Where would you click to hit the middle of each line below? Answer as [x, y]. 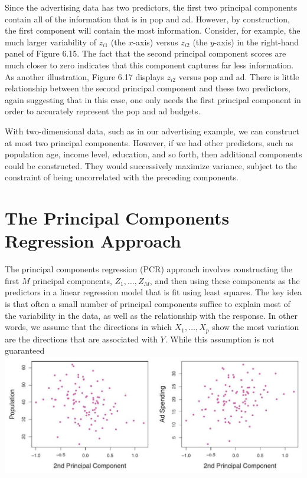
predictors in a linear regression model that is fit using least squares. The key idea [153, 292]
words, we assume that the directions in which [89, 327]
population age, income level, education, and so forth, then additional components [153, 154]
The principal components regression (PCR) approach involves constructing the [149, 269]
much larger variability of [50, 42]
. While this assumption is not [220, 339]
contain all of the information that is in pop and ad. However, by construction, [147, 19]
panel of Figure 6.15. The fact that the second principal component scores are [146, 53]
